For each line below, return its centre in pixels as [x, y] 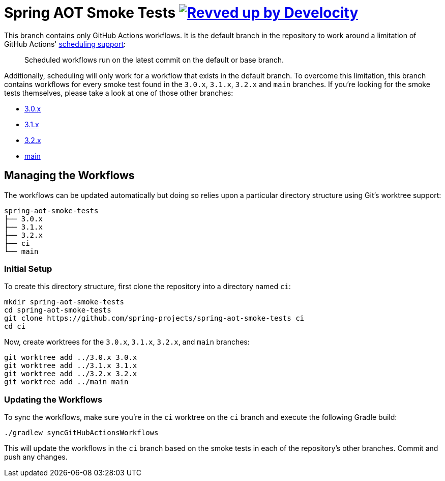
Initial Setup [28, 268]
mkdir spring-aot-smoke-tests [64, 302]
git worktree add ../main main [66, 382]
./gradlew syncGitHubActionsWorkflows [81, 433]
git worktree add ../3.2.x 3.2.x [71, 374]
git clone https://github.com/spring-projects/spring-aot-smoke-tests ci [154, 318]
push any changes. [36, 457]
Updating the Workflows [53, 399]
